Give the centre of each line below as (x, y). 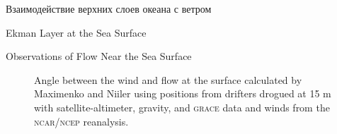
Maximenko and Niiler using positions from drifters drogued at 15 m (183, 93)
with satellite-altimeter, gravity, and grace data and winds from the (182, 107)
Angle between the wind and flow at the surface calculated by (168, 79)
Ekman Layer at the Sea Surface (76, 32)
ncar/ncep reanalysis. (81, 121)
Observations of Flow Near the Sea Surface (99, 56)
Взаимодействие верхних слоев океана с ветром (109, 8)
